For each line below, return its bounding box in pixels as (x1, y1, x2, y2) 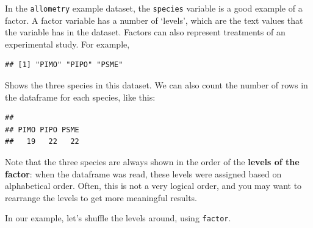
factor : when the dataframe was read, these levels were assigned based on (5, 167, 282, 180)
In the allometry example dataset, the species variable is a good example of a (5, 2, 303, 14)
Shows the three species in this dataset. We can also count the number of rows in (5, 79, 308, 91)
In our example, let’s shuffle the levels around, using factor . (5, 212, 231, 224)
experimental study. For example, (5, 37, 130, 50)
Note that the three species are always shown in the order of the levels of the (5, 155, 300, 168)
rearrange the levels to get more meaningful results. (5, 191, 198, 204)
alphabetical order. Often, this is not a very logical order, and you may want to (5, 179, 302, 192)
